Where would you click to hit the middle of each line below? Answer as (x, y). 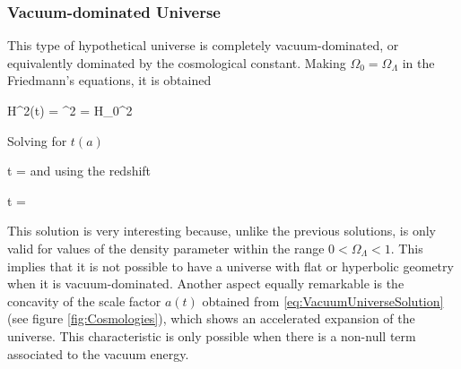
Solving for (37, 140)
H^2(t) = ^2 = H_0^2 (70, 110)
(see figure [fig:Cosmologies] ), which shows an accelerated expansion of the (211, 318)
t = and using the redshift (79, 171)
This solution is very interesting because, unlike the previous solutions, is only (222, 231)
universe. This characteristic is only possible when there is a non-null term (212, 335)
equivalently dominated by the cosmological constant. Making (177, 62)
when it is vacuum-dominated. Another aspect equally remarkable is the (206, 283)
